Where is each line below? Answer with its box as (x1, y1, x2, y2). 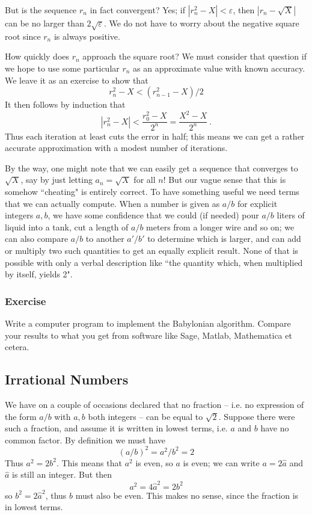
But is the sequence (5, 4, 77, 16)
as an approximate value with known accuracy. (133, 61, 305, 74)
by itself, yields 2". (5, 268, 73, 280)
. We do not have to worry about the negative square (103, 17, 299, 29)
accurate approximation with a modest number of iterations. (5, 141, 228, 154)
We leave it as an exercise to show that (5, 73, 148, 86)
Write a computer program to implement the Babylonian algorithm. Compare (5, 316, 291, 329)
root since (5, 29, 41, 42)
